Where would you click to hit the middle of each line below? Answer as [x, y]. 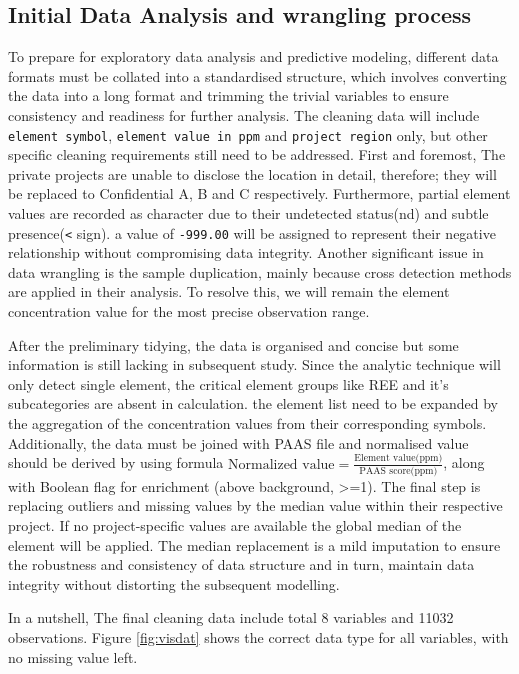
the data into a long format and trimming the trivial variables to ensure [228, 95]
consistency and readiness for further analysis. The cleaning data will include [244, 114]
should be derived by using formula [116, 462]
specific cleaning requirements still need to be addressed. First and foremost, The [257, 154]
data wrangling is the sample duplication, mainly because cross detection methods [260, 271]
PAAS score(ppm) [398, 470]
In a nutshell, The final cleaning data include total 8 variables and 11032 [231, 617]
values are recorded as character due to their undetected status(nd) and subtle [248, 213]
